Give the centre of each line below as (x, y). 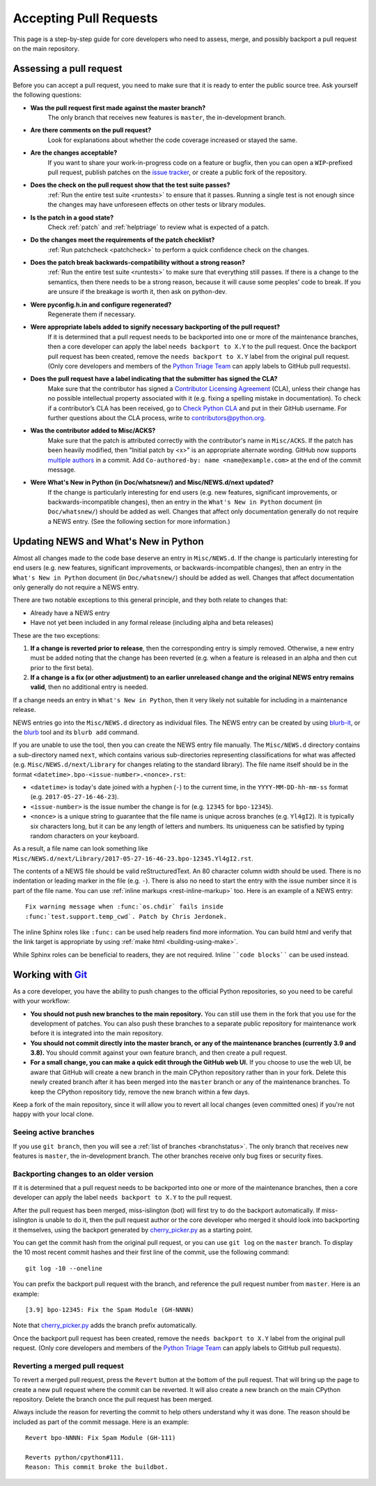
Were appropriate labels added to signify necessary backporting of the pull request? (155, 327)
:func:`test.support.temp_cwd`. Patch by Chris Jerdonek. (126, 916)
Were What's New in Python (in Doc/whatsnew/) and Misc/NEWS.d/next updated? (152, 482)
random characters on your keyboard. (85, 835)
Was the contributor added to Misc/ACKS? (93, 431)
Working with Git (50, 974)
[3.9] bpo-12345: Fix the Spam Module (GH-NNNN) (110, 1310)
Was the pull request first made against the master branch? (118, 107)
